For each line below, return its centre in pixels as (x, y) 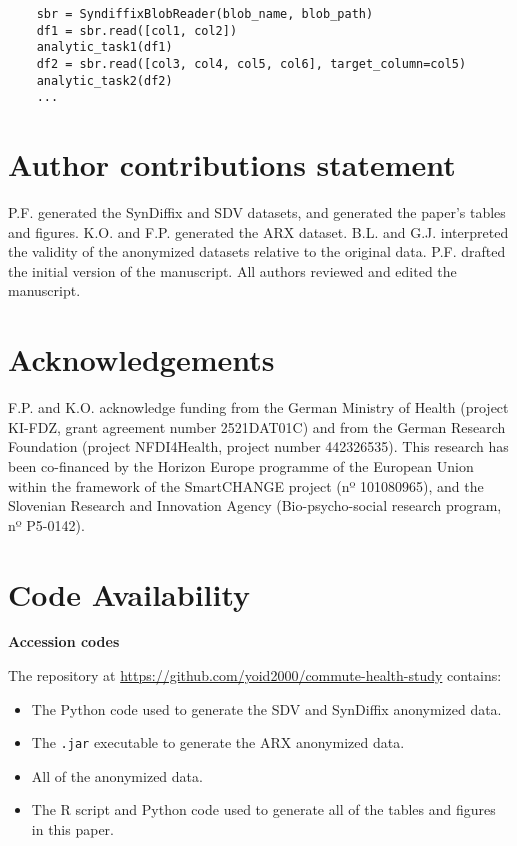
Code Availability (129, 593)
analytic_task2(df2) (104, 80)
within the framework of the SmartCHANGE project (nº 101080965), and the (246, 485)
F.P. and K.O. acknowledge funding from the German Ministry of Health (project (258, 407)
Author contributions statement (232, 164)
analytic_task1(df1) (104, 47)
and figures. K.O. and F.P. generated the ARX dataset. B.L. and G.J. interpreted (258, 231)
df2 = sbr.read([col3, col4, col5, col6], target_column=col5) (251, 63)
